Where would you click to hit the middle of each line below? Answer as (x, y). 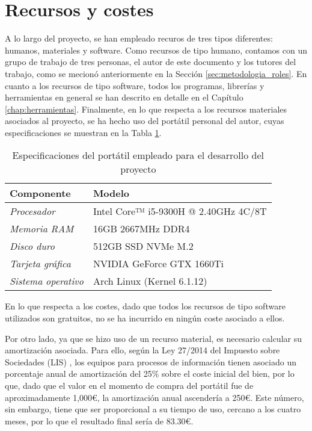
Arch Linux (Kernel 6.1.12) (150, 281)
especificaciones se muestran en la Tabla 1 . (83, 132)
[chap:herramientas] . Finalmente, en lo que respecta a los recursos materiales (146, 109)
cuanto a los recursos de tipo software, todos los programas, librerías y (135, 85)
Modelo (111, 193)
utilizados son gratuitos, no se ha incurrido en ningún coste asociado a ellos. (145, 318)
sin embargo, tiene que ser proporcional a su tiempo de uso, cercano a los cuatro (153, 409)
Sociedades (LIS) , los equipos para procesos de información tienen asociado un (151, 361)
